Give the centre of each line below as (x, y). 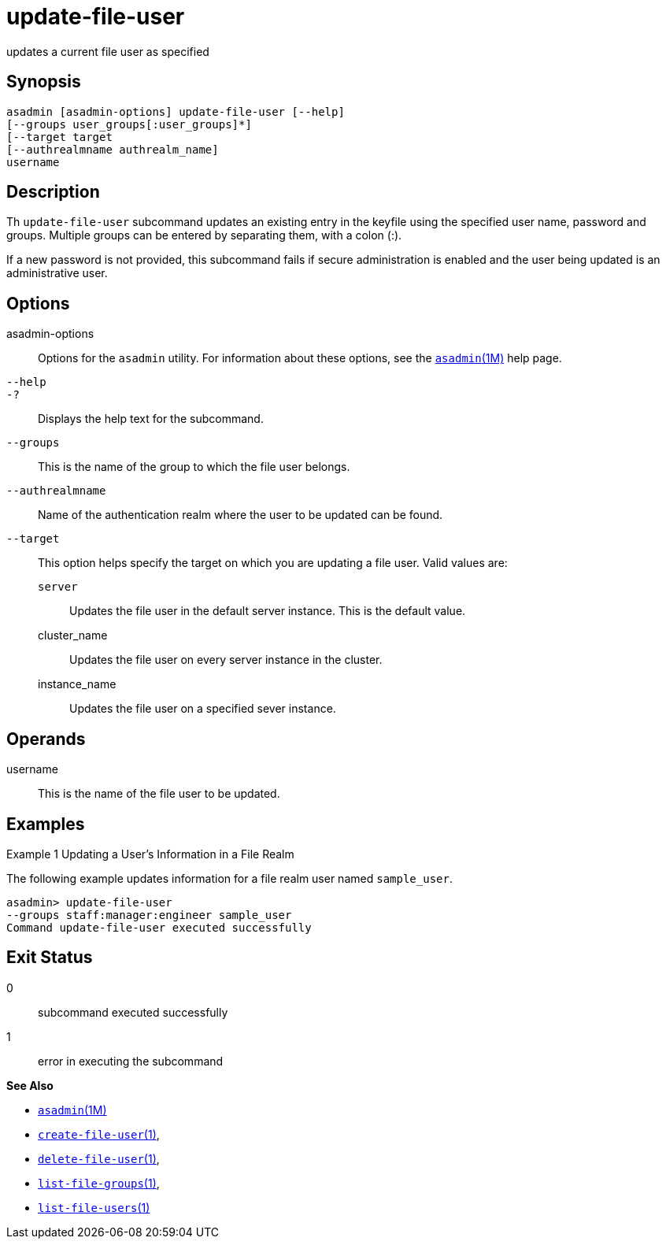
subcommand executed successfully (133, 1012)
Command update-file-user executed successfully (159, 927)
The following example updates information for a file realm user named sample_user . (229, 878)
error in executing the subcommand (131, 1061)
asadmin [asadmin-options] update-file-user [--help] (176, 111)
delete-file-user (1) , (99, 1158)
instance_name (77, 684)
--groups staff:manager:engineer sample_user (149, 915)
